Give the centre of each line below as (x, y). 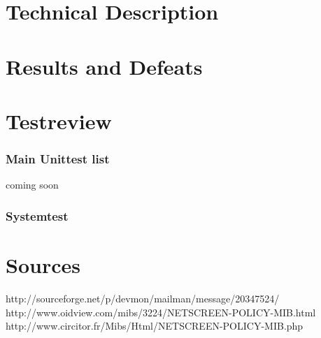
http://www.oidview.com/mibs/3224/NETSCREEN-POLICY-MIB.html (161, 312)
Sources (43, 264)
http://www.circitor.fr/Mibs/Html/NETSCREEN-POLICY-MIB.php (155, 326)
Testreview (59, 120)
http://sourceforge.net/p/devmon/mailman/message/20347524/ (143, 298)
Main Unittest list (58, 159)
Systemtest (37, 215)
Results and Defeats (104, 66)
